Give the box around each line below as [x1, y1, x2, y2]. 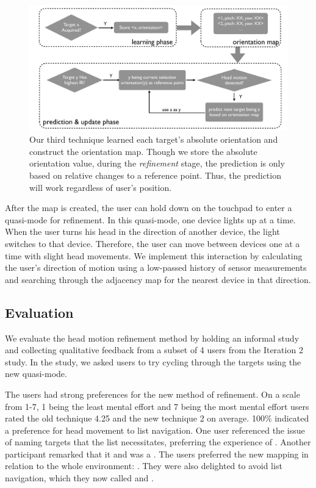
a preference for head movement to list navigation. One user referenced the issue [5, 423, 305, 436]
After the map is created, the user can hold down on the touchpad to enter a [5, 201, 292, 214]
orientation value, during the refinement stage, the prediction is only [29, 157, 285, 170]
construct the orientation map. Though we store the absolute [29, 145, 257, 157]
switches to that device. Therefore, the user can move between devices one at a [5, 237, 300, 249]
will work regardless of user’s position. [29, 181, 172, 193]
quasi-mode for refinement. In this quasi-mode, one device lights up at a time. [5, 213, 296, 226]
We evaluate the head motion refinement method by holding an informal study [5, 331, 300, 344]
